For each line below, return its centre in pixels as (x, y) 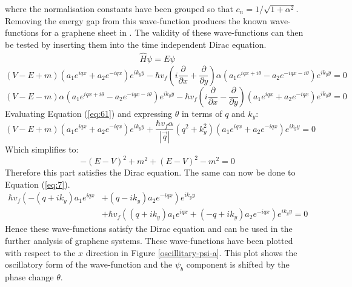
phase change (29, 276)
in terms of (202, 113)
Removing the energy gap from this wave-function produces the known (136, 20)
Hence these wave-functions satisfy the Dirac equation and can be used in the (149, 229)
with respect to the (40, 252)
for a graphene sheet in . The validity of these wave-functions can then (172, 32)
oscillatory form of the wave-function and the (89, 264)
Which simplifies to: (42, 149)
